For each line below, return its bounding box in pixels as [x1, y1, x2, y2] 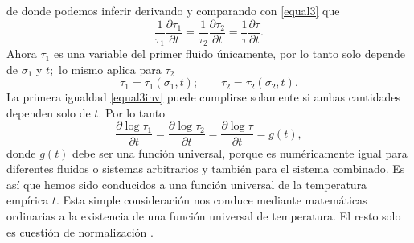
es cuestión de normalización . [6, 223, 154, 240]
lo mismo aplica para [59, 60, 162, 77]
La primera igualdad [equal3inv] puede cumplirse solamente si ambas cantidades [6, 89, 400, 105]
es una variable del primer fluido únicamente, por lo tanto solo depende [53, 45, 405, 62]
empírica [6, 192, 49, 208]
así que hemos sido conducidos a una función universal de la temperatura [6, 175, 367, 192]
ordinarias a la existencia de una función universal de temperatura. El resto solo [6, 207, 401, 224]
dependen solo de [6, 104, 91, 121]
